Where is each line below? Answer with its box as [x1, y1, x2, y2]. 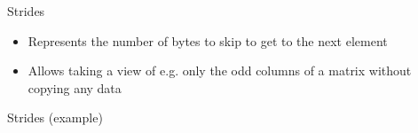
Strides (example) [7, 108, 103, 127]
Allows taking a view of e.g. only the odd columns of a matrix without [28, 61, 412, 80]
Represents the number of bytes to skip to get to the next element [28, 31, 388, 50]
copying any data [28, 78, 122, 97]
